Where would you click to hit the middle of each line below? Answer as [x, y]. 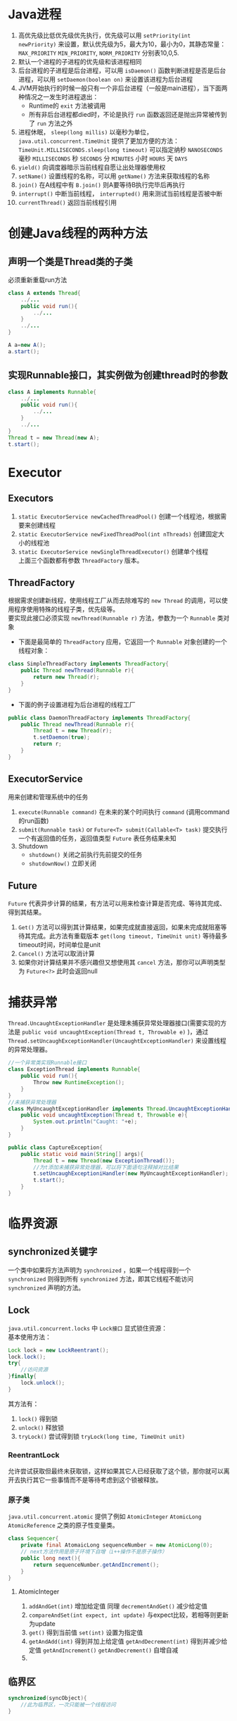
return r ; [47, 744]
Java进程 [35, 14]
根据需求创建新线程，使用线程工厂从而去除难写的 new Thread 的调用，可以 [115, 601]
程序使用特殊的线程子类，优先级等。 [66, 609]
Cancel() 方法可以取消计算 [57, 953]
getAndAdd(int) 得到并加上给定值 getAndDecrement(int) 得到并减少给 [128, 1641]
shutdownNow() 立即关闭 [63, 863]
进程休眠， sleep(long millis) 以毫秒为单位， [85, 132]
